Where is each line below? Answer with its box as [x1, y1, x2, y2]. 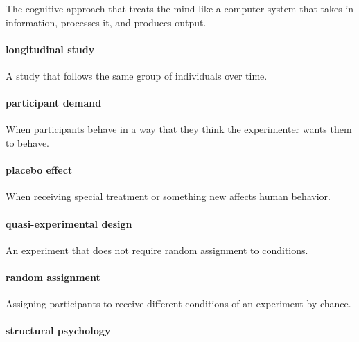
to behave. [6, 135, 49, 150]
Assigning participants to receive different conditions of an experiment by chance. [6, 296, 351, 311]
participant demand [6, 96, 102, 110]
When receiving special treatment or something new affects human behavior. [6, 189, 331, 204]
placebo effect [6, 163, 73, 177]
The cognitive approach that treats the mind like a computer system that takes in [6, 1, 354, 15]
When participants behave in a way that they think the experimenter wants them [6, 122, 352, 136]
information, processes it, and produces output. [6, 15, 207, 29]
